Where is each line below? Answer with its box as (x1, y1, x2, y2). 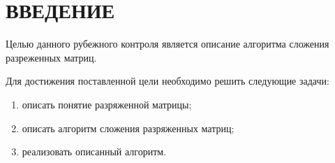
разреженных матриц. (6, 50, 97, 64)
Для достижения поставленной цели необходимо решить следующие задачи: (6, 73, 329, 88)
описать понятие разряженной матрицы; (22, 97, 192, 111)
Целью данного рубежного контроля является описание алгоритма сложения (6, 36, 329, 51)
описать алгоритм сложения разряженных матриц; (22, 120, 234, 135)
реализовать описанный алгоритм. (22, 144, 167, 159)
